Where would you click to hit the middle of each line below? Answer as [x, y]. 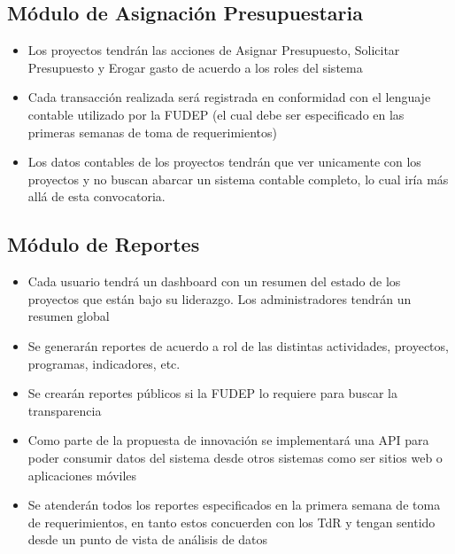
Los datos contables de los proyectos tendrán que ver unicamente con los [224, 162]
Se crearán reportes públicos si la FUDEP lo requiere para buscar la [212, 393]
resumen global [69, 316]
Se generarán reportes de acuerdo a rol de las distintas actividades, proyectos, [238, 345]
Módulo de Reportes [104, 244]
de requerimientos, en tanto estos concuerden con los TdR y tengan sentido [231, 522]
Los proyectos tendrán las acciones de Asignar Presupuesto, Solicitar [214, 50]
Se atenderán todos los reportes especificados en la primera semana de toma [234, 505]
